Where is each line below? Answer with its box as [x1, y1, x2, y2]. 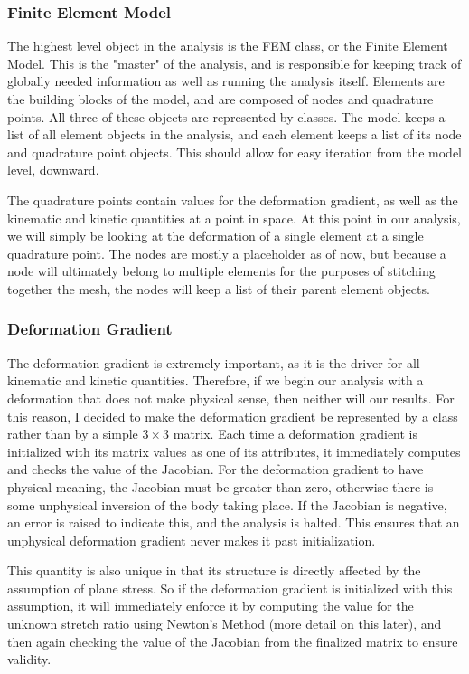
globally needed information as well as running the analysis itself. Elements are [7, 71, 445, 90]
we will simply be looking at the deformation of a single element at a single [7, 226, 424, 245]
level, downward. [7, 160, 99, 179]
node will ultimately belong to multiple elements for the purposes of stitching [7, 261, 436, 280]
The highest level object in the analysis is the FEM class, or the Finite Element [7, 36, 448, 55]
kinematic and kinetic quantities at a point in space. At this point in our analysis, [7, 208, 461, 227]
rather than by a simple [7, 424, 138, 443]
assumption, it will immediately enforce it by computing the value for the [7, 596, 414, 615]
